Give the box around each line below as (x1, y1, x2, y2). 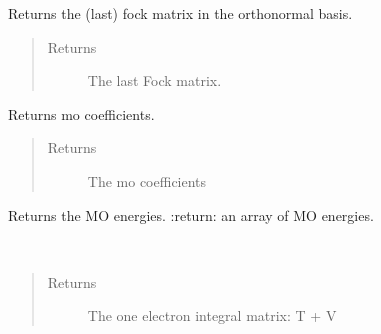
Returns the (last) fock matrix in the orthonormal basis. (8, 3, 353, 23)
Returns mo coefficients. (8, 103, 155, 124)
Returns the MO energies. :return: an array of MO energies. (8, 204, 374, 225)
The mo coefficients (87, 170, 207, 191)
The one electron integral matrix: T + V (87, 305, 337, 326)
